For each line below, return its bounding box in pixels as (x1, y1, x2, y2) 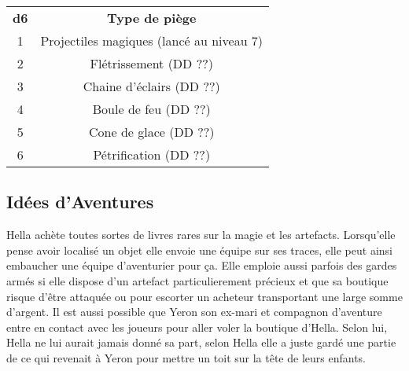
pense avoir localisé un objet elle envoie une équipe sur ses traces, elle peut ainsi (6, 241, 392, 258)
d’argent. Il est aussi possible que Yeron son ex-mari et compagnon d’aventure (6, 303, 382, 320)
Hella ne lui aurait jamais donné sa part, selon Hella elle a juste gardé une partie (6, 334, 396, 351)
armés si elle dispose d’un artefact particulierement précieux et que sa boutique (6, 272, 389, 288)
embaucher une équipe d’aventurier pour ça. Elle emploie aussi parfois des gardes (6, 257, 397, 274)
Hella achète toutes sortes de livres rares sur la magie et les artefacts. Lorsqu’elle (6, 226, 396, 243)
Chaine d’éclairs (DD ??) (83, 77, 220, 95)
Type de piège (107, 9, 197, 27)
